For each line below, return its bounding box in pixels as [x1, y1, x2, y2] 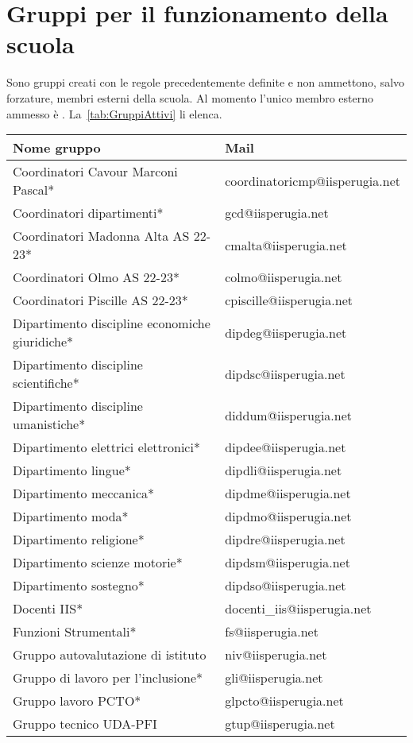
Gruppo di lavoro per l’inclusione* [13, 668, 203, 687]
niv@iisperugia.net [225, 645, 327, 664]
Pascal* [13, 180, 55, 199]
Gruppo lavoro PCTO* [13, 691, 141, 710]
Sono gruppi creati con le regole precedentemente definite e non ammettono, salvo [6, 74, 405, 91]
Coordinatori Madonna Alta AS [13, 226, 190, 246]
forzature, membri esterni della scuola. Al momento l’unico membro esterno [6, 89, 374, 106]
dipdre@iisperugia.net [225, 530, 345, 549]
